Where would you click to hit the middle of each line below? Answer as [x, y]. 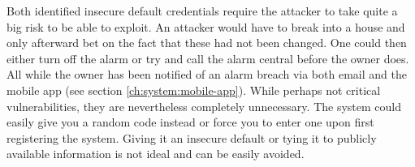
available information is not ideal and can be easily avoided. [156, 154]
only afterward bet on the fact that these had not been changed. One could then [207, 43]
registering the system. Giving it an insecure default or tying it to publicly [192, 137]
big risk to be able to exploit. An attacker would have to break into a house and [206, 26]
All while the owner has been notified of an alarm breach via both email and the [207, 74]
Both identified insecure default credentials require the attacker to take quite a [202, 11]
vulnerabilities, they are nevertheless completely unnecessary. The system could [204, 106]
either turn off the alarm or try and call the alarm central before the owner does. [208, 58]
